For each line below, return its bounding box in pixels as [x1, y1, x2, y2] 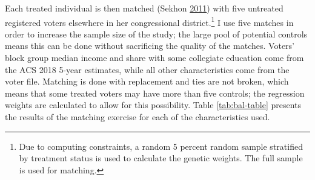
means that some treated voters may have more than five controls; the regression [5, 86, 305, 99]
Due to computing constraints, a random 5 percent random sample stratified [19, 140, 303, 152]
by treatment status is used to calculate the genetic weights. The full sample [19, 152, 303, 164]
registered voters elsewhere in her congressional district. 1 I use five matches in [5, 14, 294, 28]
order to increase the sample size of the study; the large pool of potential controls [5, 27, 308, 40]
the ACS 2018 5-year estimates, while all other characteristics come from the [5, 63, 290, 76]
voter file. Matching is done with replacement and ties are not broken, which [5, 75, 289, 88]
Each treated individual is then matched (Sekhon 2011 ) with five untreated [5, 2, 283, 14]
